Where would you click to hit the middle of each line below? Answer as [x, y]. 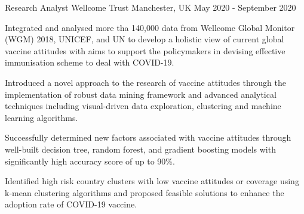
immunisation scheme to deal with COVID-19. [90, 62]
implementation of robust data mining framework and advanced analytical [141, 94]
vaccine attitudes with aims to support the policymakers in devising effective [145, 50]
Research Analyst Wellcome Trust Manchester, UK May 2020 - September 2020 [151, 7]
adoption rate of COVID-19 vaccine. [71, 204]
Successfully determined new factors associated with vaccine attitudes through [148, 137]
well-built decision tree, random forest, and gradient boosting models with [140, 149]
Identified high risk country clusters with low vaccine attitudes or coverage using [152, 181]
